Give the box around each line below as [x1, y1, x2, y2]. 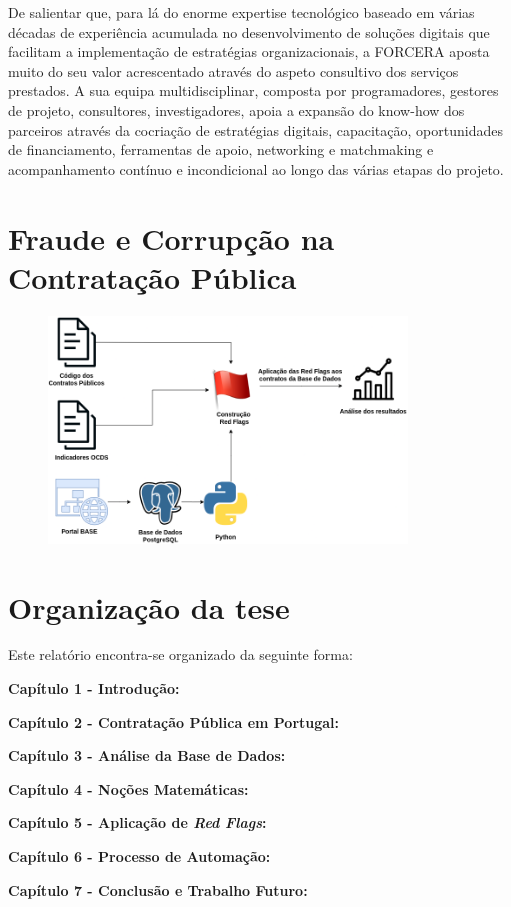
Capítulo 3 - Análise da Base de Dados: [8, 745, 286, 766]
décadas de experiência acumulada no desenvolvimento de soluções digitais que [8, 21, 490, 42]
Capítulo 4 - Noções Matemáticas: [8, 778, 249, 799]
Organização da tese [8, 586, 290, 627]
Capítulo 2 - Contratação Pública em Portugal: [8, 711, 340, 732]
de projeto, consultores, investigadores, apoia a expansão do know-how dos [8, 99, 465, 120]
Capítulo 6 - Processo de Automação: [8, 846, 271, 866]
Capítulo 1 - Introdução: [8, 678, 180, 699]
